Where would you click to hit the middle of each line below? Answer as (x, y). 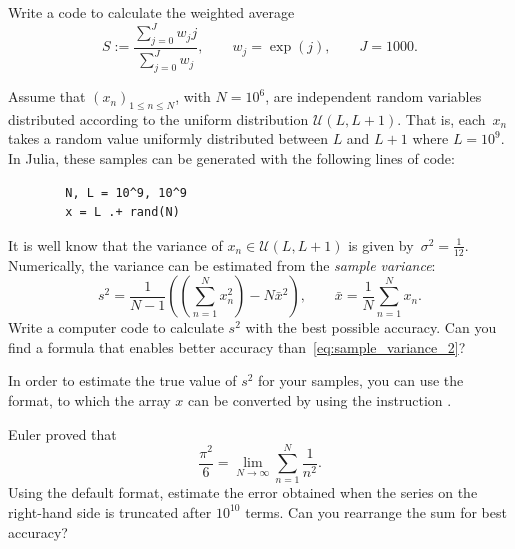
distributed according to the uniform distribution (158, 118)
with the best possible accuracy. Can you (371, 327)
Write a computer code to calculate (116, 327)
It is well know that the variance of (115, 244)
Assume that (47, 96)
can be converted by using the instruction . (320, 400)
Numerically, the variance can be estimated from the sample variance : (222, 264)
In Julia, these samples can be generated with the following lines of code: (231, 158)
